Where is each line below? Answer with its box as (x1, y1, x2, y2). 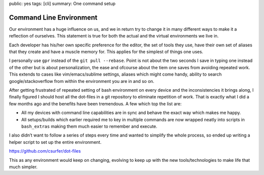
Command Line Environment (9, 13, 98, 21)
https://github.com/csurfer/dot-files (9, 148, 81, 154)
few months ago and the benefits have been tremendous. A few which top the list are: (9, 100, 182, 107)
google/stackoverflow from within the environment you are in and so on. (9, 78, 154, 84)
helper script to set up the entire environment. (9, 139, 102, 145)
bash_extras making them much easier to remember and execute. (21, 123, 157, 129)
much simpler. (9, 164, 38, 170)
